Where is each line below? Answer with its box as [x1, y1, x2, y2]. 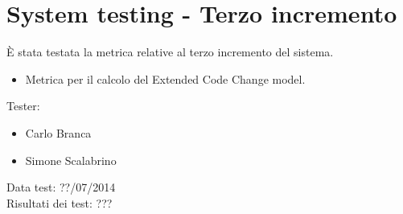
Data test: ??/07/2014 [6, 179, 116, 195]
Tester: [6, 97, 40, 114]
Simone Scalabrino [25, 151, 117, 168]
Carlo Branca [25, 124, 92, 141]
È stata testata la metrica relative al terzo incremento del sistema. [6, 43, 334, 60]
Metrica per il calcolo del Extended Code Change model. [25, 70, 306, 87]
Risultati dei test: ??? [6, 194, 113, 211]
